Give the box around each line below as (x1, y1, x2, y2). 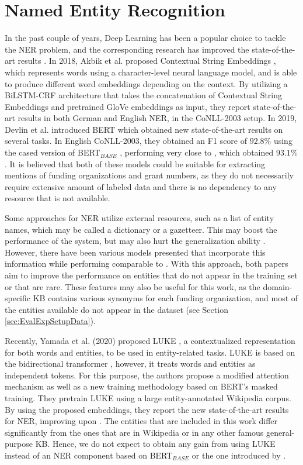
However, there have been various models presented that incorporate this (5, 246, 266, 258)
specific (5, 292, 31, 304)
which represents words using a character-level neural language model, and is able (5, 66, 297, 78)
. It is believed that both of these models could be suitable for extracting (5, 157, 266, 170)
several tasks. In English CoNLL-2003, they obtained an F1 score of (5, 135, 248, 147)
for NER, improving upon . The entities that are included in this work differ (5, 415, 278, 427)
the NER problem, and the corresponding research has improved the (5, 43, 249, 55)
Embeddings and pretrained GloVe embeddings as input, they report (5, 100, 250, 112)
